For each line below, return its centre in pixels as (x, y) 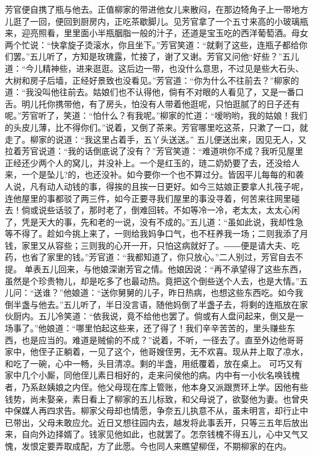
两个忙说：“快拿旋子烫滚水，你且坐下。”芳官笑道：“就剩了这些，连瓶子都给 (152, 44)
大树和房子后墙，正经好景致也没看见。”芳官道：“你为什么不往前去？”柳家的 (152, 80)
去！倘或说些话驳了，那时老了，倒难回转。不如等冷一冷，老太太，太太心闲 (152, 210)
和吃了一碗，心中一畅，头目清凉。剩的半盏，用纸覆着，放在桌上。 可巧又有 (154, 363)
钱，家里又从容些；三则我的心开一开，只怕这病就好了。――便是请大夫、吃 (152, 245)
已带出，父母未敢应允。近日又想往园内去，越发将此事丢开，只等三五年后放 (152, 422)
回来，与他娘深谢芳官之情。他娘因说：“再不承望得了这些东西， (182, 269)
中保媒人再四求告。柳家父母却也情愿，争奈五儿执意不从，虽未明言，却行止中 (156, 411)
